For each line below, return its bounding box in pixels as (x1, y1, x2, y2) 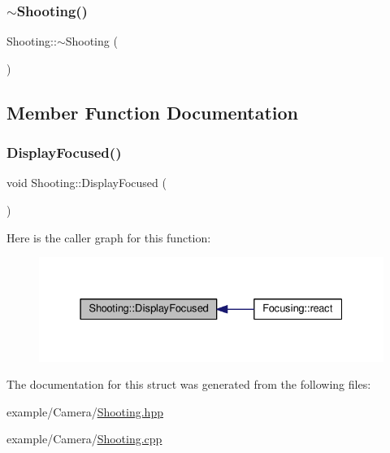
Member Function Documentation (6, 99, 299, 124)
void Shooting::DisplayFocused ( (6, 174, 167, 191)
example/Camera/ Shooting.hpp (6, 403, 163, 420)
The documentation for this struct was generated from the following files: (6, 376, 371, 393)
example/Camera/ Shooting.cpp (6, 430, 162, 447)
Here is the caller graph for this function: (6, 229, 211, 246)
